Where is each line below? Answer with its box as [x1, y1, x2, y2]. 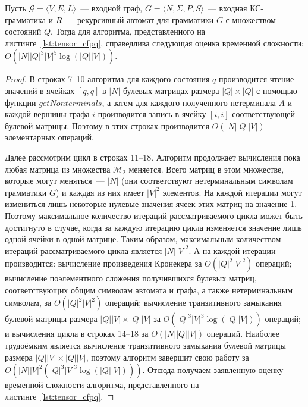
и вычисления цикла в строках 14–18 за [5, 327, 149, 340]
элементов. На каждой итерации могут [162, 186, 302, 198]
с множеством [225, 13, 276, 26]
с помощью [256, 84, 297, 96]
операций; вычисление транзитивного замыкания [105, 296, 282, 309]
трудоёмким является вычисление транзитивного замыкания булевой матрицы [5, 339, 286, 352]
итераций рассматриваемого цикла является [5, 244, 162, 256]
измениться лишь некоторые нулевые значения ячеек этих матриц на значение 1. [5, 198, 297, 210]
